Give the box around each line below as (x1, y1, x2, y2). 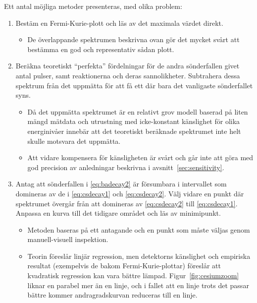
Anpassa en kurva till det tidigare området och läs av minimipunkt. (15, 208, 221, 218)
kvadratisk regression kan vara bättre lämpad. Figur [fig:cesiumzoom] (27, 270, 239, 281)
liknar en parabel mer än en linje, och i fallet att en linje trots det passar (27, 280, 249, 290)
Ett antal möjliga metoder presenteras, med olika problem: (4, 1, 182, 11)
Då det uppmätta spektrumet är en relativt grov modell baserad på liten (27, 106, 248, 117)
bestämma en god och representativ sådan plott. (27, 44, 174, 54)
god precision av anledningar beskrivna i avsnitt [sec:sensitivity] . (27, 162, 224, 172)
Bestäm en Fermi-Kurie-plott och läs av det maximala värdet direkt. (15, 17, 223, 28)
